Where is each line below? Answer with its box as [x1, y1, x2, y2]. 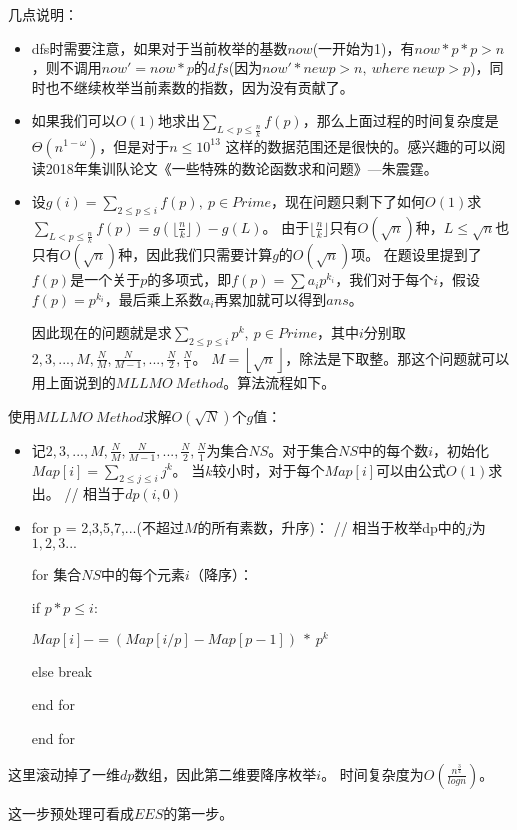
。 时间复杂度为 [321, 763, 424, 784]
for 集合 [31, 563, 82, 584]
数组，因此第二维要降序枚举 [134, 763, 317, 784]
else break [31, 660, 93, 681]
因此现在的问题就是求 [31, 322, 172, 343]
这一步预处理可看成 [8, 802, 134, 823]
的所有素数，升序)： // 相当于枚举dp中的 [197, 516, 466, 537]
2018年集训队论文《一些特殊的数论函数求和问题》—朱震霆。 [45, 157, 438, 178]
